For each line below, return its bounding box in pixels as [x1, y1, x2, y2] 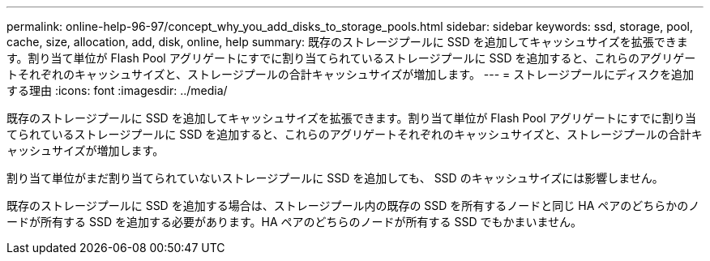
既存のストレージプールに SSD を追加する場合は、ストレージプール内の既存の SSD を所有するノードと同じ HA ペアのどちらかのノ [6, 199, 700, 212]
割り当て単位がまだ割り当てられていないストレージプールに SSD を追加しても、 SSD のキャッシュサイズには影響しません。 [6, 171, 664, 185]
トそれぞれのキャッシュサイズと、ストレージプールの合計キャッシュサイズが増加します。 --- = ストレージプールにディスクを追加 [6, 67, 695, 81]
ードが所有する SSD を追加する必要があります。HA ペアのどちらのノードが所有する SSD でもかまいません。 [6, 215, 583, 229]
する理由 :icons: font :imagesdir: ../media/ [6, 83, 228, 97]
